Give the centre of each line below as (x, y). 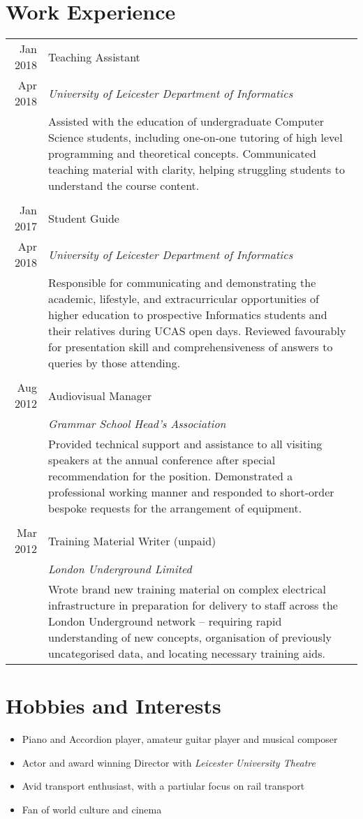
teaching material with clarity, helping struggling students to (197, 170)
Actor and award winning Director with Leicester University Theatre (169, 762)
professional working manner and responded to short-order (191, 492)
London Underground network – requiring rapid (165, 621)
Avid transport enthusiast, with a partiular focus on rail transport (163, 786)
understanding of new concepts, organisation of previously (190, 637)
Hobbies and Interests (113, 706)
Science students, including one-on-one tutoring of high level (195, 138)
